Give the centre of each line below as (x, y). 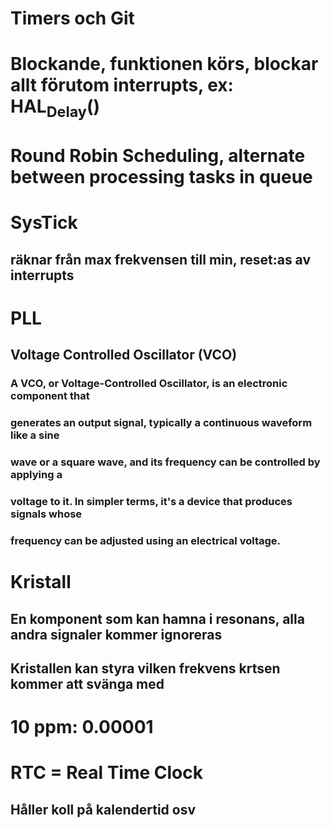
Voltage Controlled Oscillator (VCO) (124, 355)
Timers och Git (72, 18)
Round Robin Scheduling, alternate (158, 156)
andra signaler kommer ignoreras (116, 634)
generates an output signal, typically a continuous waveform (161, 423)
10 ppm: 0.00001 (82, 727)
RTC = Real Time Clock (106, 773)
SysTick (44, 223)
